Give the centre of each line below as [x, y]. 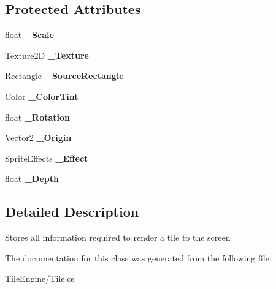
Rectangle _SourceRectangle [64, 76]
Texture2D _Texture [47, 55]
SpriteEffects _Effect [47, 158]
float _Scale [29, 35]
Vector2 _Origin [38, 137]
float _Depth [32, 178]
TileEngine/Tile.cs [40, 278]
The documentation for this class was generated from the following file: [138, 257]
